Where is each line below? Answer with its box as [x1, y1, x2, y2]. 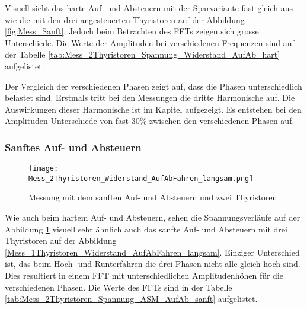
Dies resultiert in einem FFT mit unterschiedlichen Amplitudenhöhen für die [5, 269, 283, 282]
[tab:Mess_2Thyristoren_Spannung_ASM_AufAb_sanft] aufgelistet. [5, 292, 258, 305]
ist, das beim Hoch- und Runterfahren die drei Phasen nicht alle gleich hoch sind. [5, 257, 300, 270]
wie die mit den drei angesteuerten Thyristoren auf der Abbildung [5, 13, 245, 26]
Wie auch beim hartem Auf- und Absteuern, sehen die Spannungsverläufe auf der [5, 211, 300, 224]
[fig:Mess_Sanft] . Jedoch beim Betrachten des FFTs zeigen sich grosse [5, 25, 259, 37]
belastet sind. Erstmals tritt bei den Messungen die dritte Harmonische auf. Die [5, 91, 295, 104]
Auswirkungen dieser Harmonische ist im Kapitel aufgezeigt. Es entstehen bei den [5, 103, 302, 115]
